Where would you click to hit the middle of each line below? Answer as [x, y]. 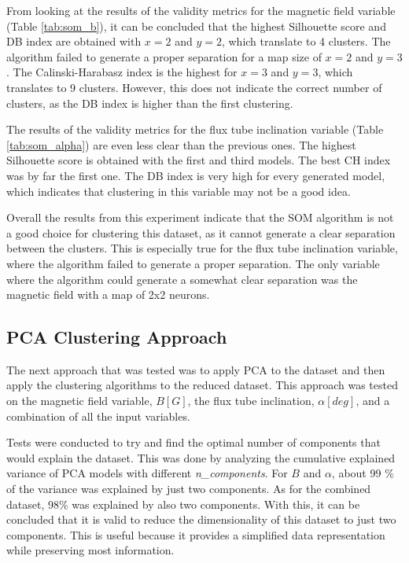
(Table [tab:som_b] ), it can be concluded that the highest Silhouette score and [196, 26]
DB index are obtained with [74, 41]
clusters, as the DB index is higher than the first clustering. [150, 103]
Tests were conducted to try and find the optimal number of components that [193, 442]
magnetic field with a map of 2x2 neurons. [108, 294]
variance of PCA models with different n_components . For [147, 473]
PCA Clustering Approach [117, 337]
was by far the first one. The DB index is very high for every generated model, [196, 175]
